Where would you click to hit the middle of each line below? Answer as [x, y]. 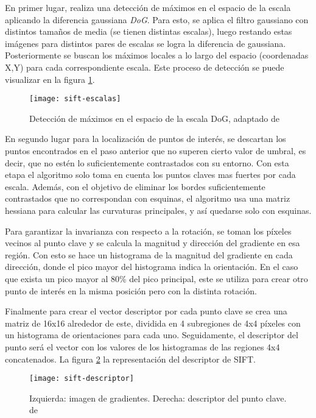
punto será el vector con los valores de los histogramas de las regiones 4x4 [142, 346]
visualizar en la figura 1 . [50, 79]
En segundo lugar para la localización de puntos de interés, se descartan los [146, 139]
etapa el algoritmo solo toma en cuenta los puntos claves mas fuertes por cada [150, 175]
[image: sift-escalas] [75, 99]
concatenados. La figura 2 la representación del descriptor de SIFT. [130, 359]
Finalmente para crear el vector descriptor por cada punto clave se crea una [146, 311]
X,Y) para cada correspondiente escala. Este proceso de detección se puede [145, 67]
